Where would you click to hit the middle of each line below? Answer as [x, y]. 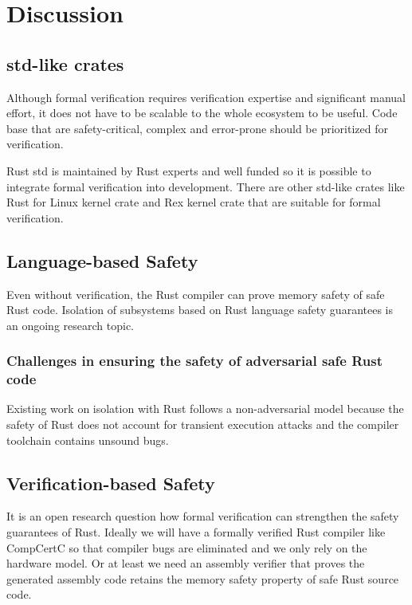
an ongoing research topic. [70, 325]
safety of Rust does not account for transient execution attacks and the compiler [203, 424]
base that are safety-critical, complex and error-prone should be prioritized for [197, 128]
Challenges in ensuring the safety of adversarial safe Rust [194, 361]
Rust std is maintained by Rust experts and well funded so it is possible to [189, 170]
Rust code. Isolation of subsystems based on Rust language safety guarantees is [200, 310]
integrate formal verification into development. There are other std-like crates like [206, 186]
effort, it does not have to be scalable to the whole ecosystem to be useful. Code [202, 113]
